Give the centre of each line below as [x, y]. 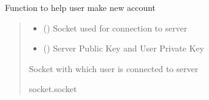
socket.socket [53, 89]
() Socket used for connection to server [115, 28]
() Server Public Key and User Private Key [124, 48]
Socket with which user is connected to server [114, 68]
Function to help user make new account [81, 7]
